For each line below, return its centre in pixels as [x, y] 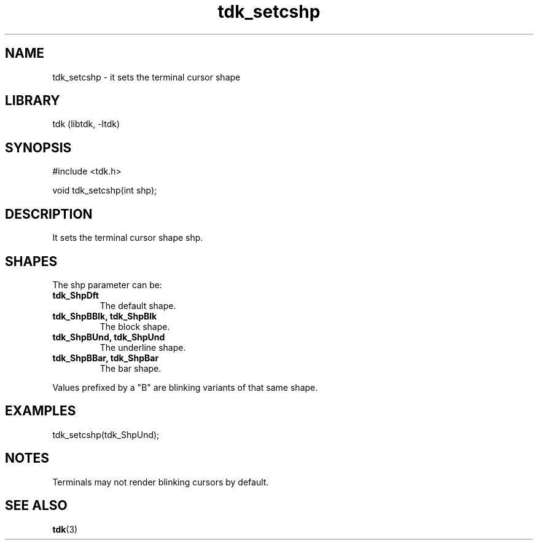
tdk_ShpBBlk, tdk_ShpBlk [105, 316]
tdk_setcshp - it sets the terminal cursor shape [146, 77]
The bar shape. [131, 368]
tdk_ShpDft [76, 295]
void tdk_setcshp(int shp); [105, 190]
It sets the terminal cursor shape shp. [128, 238]
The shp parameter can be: [107, 284]
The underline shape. [143, 347]
